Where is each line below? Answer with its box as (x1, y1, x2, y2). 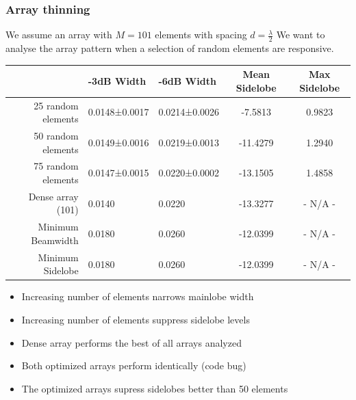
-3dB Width (88, 73, 147, 88)
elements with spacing (155, 27, 247, 42)
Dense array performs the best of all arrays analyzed (21, 335, 242, 349)
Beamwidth (31, 232, 79, 247)
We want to (276, 27, 325, 42)
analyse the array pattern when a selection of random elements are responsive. (5, 41, 334, 55)
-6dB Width (158, 73, 216, 88)
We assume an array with (5, 27, 112, 42)
